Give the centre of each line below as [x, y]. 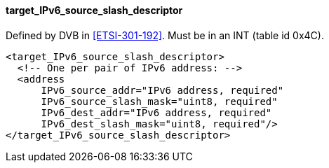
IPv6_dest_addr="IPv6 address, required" [156, 112]
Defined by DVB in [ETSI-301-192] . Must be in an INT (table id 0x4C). [165, 35]
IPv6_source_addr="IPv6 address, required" [162, 90]
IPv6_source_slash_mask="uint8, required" [159, 101]
